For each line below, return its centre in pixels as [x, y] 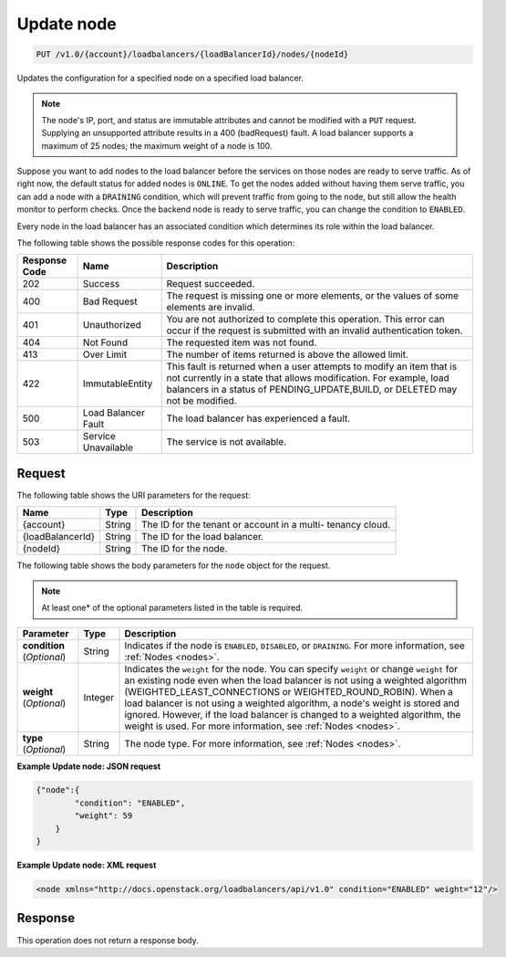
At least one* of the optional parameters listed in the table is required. [172, 608]
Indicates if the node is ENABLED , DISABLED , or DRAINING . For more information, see [294, 646]
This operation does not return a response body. [108, 940]
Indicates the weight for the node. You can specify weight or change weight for [291, 668]
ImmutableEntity [118, 384]
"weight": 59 [103, 816]
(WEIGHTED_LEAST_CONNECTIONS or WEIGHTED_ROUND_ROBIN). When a [289, 691]
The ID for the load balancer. [203, 537]
